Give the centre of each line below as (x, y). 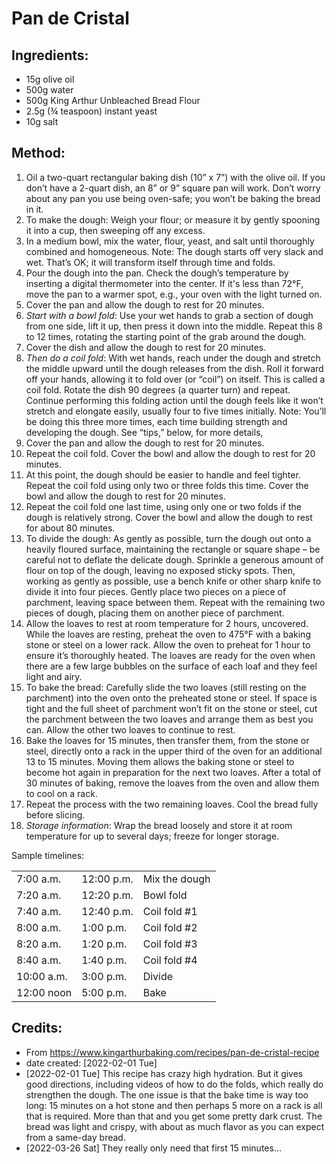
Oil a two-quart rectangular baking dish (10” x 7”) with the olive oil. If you (175, 177)
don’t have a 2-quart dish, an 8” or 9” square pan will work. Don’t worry (173, 188)
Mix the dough (176, 879)
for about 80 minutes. (70, 528)
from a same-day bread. (75, 1137)
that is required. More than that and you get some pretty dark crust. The (174, 1116)
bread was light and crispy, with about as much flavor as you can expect (175, 1126)
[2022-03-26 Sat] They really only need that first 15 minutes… (153, 1148)
